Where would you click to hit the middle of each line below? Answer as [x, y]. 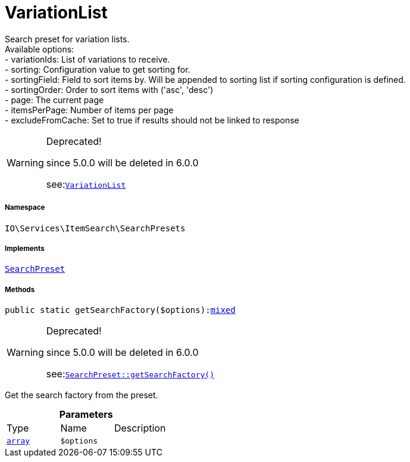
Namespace [25, 208]
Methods [20, 289]
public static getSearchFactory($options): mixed [120, 310]
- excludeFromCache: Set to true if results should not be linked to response [152, 120]
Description [140, 428]
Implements [25, 248]
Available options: [40, 49]
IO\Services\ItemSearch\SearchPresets [95, 228]
